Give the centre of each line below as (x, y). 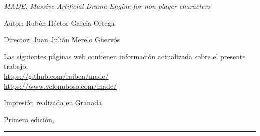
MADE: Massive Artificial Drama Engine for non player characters (107, 6)
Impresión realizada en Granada (53, 103)
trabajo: (16, 66)
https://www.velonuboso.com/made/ (61, 86)
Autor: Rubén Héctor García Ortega (59, 23)
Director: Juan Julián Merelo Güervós (62, 40)
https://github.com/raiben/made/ (56, 76)
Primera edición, (29, 119)
